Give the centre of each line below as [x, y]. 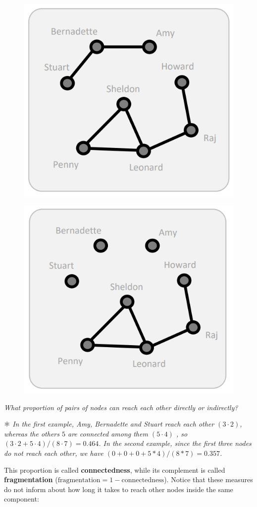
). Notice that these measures [208, 479]
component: [22, 499]
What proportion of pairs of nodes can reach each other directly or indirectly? [121, 407]
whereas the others [32, 433]
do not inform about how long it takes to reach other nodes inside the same [119, 489]
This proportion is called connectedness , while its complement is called [115, 470]
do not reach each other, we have [54, 453]
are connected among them [108, 433]
